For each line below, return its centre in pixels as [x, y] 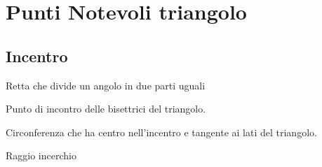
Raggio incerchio [41, 155]
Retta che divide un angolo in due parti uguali [106, 85]
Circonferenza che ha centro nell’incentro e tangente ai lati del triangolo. [161, 132]
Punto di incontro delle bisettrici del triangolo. [106, 109]
